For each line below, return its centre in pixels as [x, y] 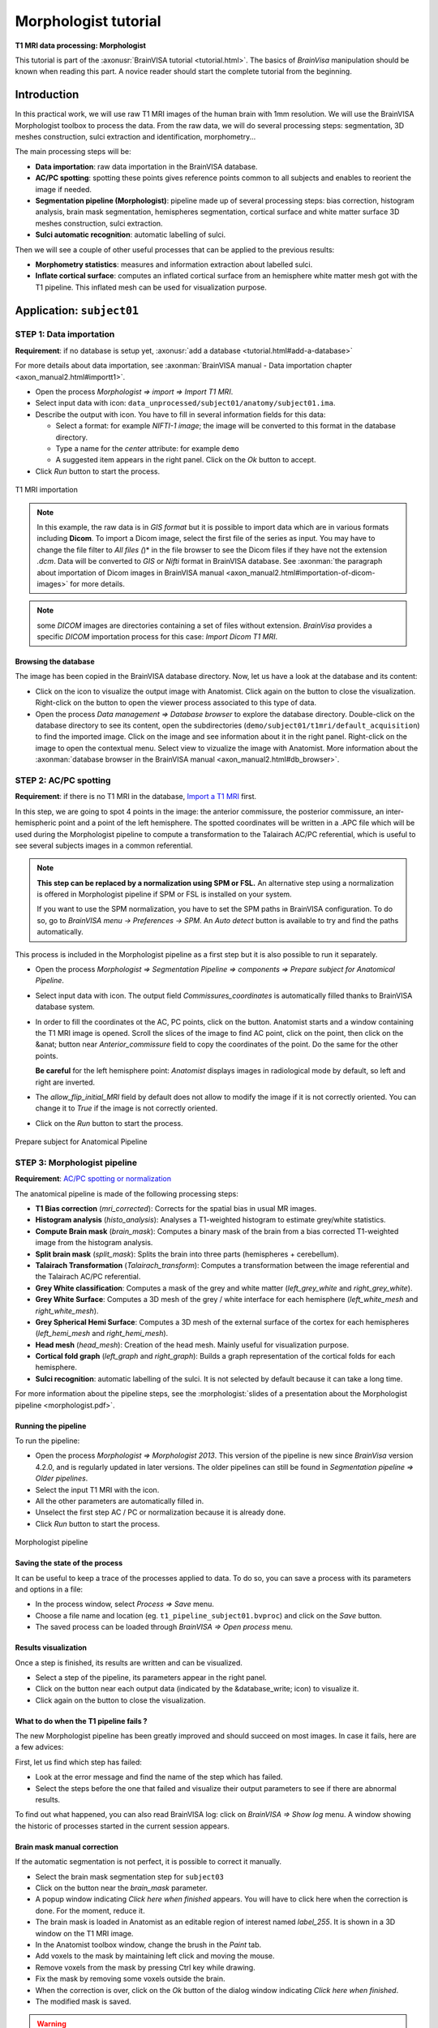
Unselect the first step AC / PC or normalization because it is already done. [161, 1512]
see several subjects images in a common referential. [104, 845]
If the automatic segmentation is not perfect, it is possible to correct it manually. [148, 1862]
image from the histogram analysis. [94, 1243]
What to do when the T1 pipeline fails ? [81, 1721]
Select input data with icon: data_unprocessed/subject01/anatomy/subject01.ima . [185, 403]
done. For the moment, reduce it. [90, 1910]
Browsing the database [55, 662]
